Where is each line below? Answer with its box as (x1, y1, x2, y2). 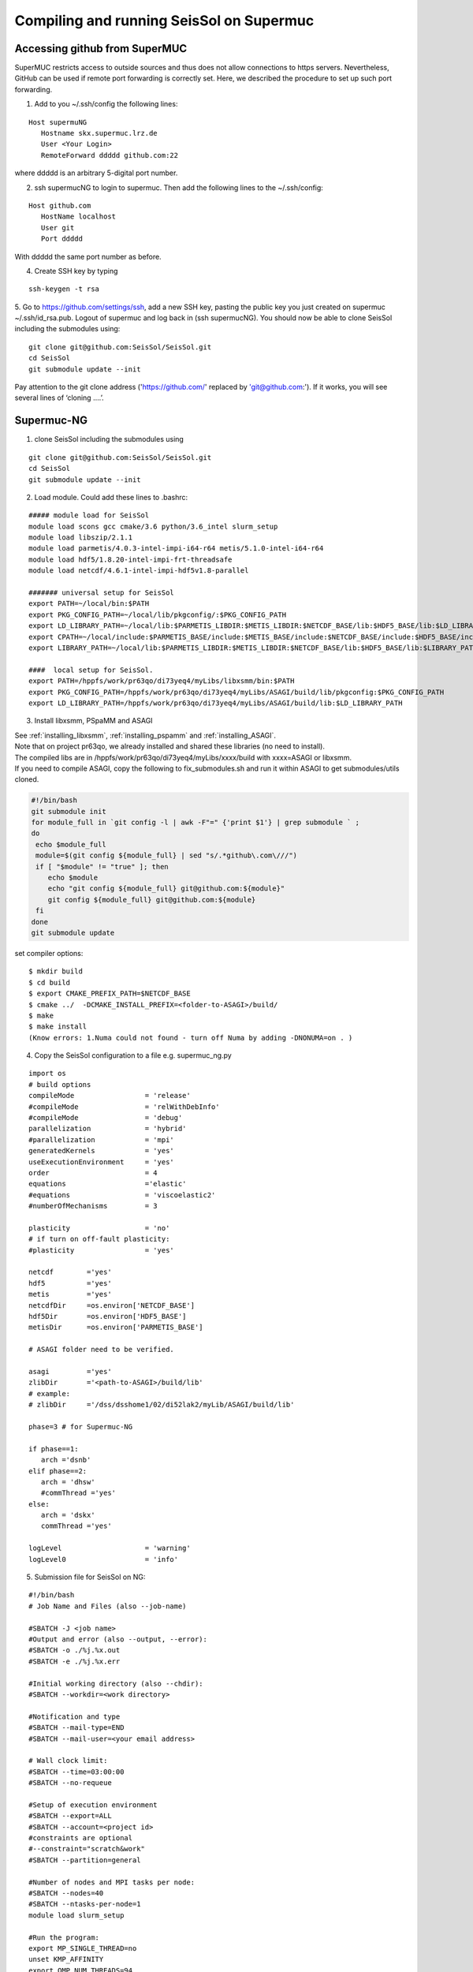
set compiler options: (14, 948, 84, 958)
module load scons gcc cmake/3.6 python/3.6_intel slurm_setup (28, 521, 278, 531)
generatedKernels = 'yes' (28, 1146, 175, 1156)
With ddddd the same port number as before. (14, 252, 162, 261)
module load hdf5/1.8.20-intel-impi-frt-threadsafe (28, 555, 233, 564)
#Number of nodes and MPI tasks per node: (28, 1877, 196, 1887)
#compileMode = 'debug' (28, 1113, 183, 1122)
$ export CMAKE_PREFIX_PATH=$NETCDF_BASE (28, 989, 191, 998)
